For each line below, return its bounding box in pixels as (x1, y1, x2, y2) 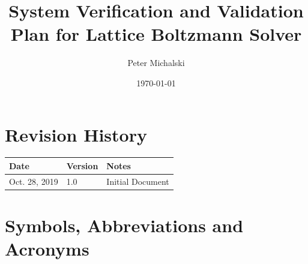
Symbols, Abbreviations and (5, 213, 244, 238)
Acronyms (5, 236, 89, 261)
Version (66, 159, 98, 172)
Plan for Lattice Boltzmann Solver (10, 22, 302, 46)
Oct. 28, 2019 (9, 175, 58, 187)
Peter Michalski (127, 56, 185, 69)
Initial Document (106, 175, 169, 187)
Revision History (5, 122, 147, 146)
